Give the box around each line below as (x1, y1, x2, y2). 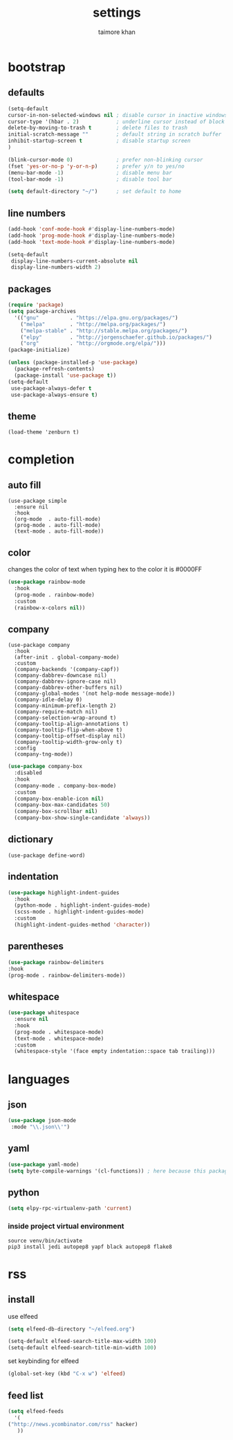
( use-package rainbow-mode (8, 578, 86, 585)
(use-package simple (8, 497, 68, 505)
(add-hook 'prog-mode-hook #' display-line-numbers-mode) (8, 232, 176, 239)
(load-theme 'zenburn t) (8, 429, 80, 436)
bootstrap (8, 59, 66, 75)
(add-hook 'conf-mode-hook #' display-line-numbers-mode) (8, 226, 176, 233)
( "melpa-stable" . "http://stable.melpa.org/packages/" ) (20, 327, 188, 334)
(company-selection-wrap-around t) (14, 715, 117, 722)
